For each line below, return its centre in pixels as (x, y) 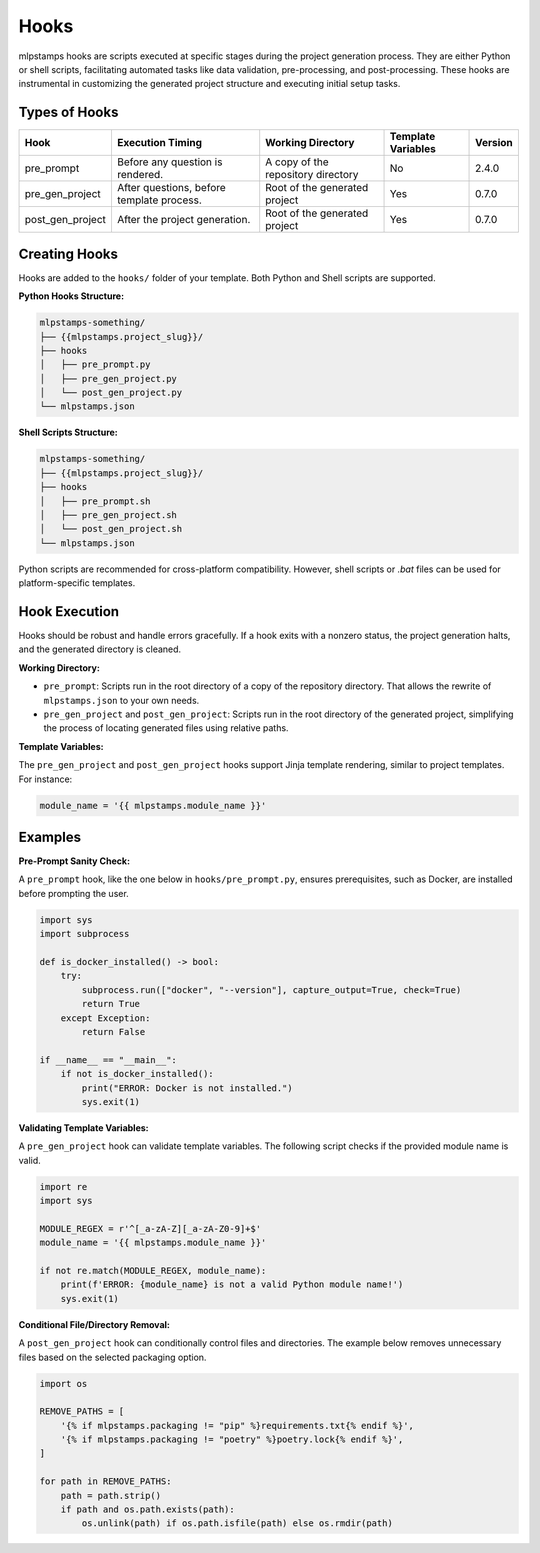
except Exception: (105, 1018)
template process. (159, 200)
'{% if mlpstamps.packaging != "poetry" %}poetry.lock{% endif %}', (232, 1439)
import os (63, 1383)
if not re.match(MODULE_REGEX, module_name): (153, 1270)
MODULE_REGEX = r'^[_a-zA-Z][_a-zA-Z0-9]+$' (150, 1228)
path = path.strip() (111, 1495)
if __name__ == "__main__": (108, 1059)
